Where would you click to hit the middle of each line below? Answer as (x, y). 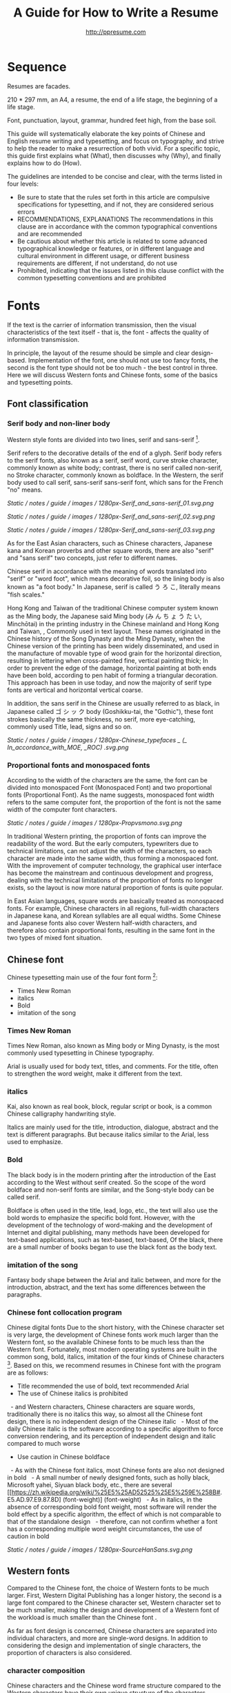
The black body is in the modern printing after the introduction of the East (112, 1174)
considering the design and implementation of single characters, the (104, 1645)
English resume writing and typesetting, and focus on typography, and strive (116, 141)
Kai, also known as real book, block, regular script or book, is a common (110, 1107)
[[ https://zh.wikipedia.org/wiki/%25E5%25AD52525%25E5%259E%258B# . (115, 1492)
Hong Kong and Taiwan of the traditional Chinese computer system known (113, 608)
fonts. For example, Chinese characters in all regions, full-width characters (113, 909)
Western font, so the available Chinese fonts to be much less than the (106, 1342)
